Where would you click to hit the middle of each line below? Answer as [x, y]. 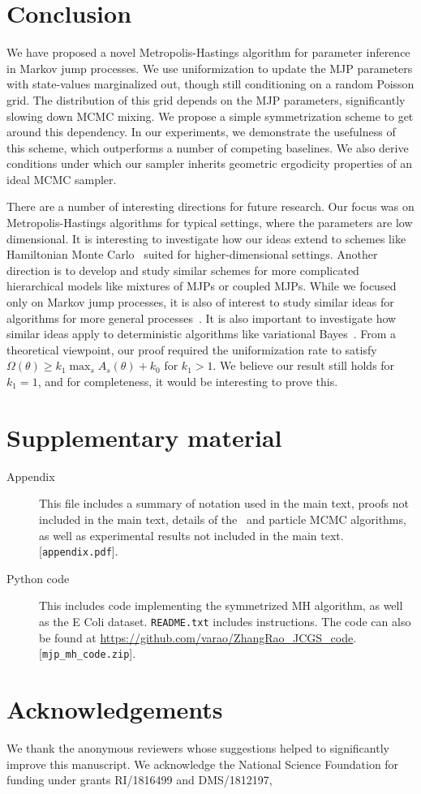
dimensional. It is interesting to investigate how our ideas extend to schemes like [206, 238]
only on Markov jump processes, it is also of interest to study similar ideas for [200, 302]
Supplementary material [144, 437]
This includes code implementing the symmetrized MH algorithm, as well [221, 605]
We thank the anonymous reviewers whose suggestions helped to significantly [198, 747]
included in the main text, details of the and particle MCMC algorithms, [223, 519]
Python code [38, 578]
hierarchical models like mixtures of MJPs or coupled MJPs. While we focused [202, 286]
